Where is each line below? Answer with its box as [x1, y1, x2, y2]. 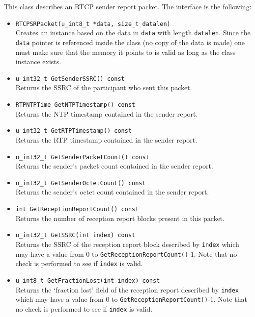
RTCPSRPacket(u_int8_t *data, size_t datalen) [15, 20, 170, 27]
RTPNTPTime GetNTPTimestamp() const [15, 101, 136, 108]
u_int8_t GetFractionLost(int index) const [15, 277, 160, 284]
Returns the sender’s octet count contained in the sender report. [15, 187, 209, 197]
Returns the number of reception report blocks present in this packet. [15, 213, 225, 223]
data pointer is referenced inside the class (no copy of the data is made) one [15, 37, 245, 47]
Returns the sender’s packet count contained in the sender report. [15, 161, 213, 171]
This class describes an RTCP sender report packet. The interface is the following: [4, 1, 252, 11]
